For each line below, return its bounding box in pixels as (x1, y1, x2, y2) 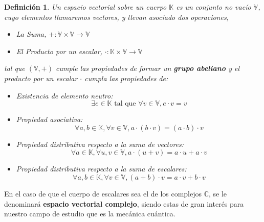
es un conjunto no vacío (176, 2, 251, 12)
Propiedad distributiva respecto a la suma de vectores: (16, 138, 184, 149)
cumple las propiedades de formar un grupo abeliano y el (55, 63, 239, 73)
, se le (209, 188, 227, 199)
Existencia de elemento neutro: (16, 90, 113, 101)
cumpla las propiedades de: (84, 72, 168, 83)
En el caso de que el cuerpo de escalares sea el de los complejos (4, 188, 202, 199)
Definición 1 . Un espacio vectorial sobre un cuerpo (4, 2, 167, 12)
